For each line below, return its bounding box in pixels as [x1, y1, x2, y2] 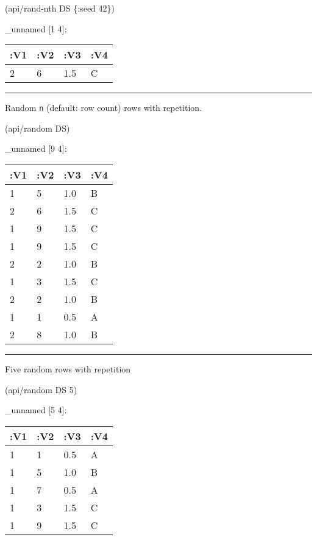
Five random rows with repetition [5, 363, 131, 375]
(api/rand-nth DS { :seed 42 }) [5, 2, 115, 14]
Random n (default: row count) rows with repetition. [5, 101, 202, 114]
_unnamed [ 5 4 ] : [5, 403, 67, 416]
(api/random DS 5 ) [5, 383, 77, 396]
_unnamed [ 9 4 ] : [5, 142, 67, 155]
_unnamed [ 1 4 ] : [5, 22, 67, 35]
